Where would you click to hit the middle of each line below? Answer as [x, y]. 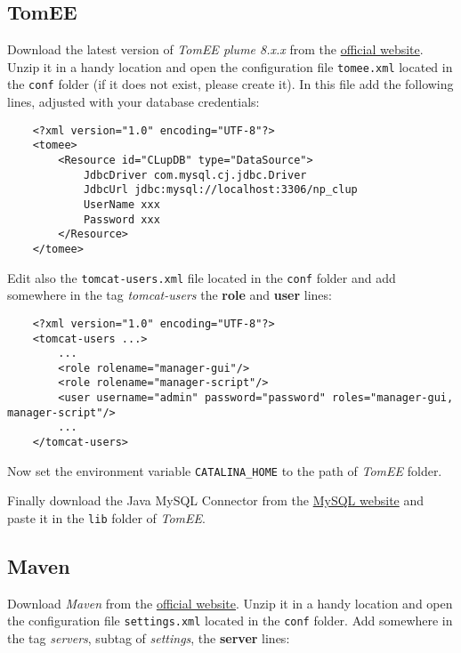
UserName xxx [121, 204]
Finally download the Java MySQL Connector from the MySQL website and [216, 500]
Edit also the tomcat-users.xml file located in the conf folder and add [202, 277]
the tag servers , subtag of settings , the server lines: [149, 638]
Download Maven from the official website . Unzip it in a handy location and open [230, 603]
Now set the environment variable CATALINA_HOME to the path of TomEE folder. [225, 470]
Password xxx [121, 219]
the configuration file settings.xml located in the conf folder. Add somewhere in [230, 621]
